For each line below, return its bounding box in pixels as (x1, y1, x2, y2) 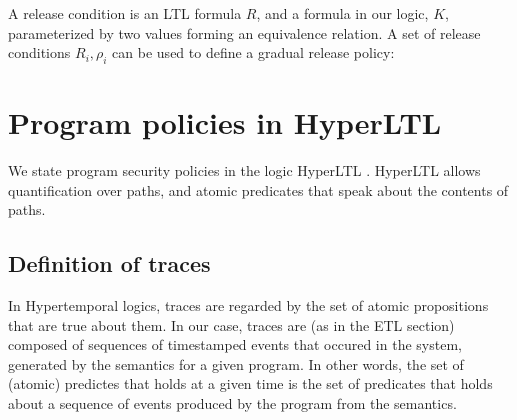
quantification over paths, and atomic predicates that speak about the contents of (8, 179, 509, 200)
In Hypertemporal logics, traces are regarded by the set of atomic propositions (8, 295, 489, 316)
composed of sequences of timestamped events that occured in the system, (8, 334, 462, 355)
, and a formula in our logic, (256, 3, 429, 23)
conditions (8, 42, 71, 63)
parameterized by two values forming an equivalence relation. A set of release (8, 22, 481, 43)
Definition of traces (8, 248, 211, 279)
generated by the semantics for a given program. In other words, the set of (8, 353, 464, 374)
